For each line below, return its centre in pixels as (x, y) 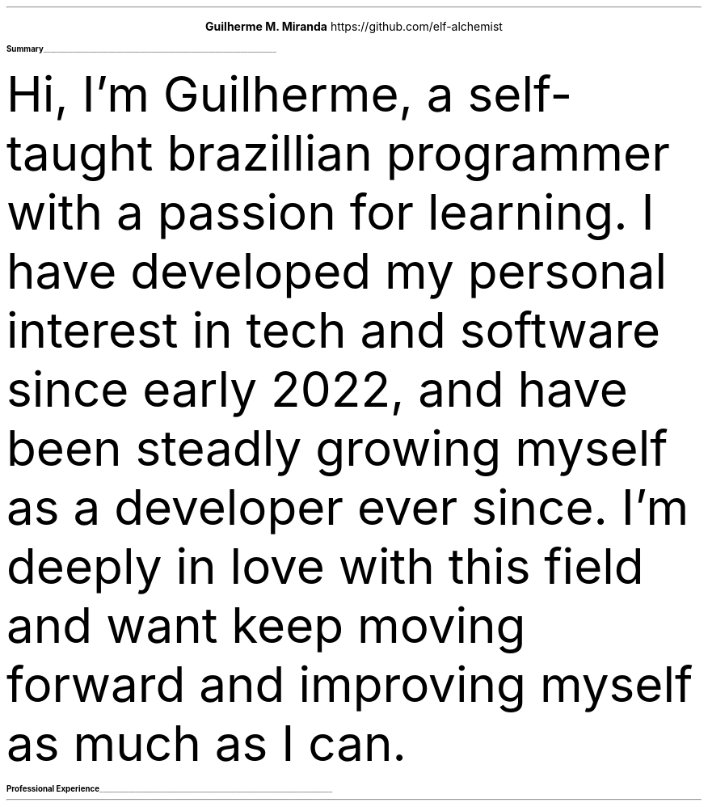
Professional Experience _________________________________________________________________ (170, 789)
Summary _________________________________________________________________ (141, 49)
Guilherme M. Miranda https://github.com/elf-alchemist (354, 26)
